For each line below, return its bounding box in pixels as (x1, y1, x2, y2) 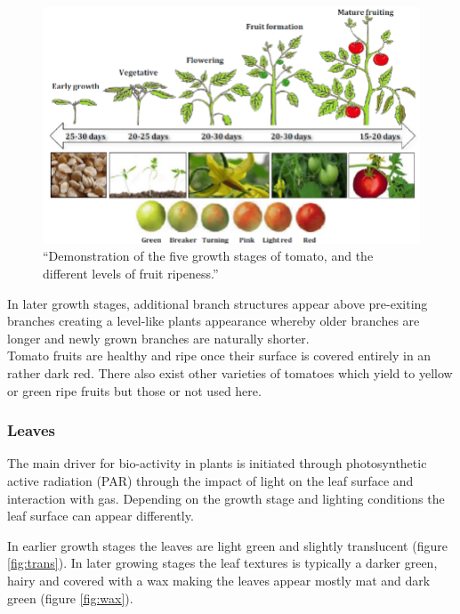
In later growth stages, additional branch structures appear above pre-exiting (7, 294, 428, 312)
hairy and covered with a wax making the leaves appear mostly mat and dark (7, 570, 431, 589)
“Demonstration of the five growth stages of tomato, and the (43, 246, 374, 265)
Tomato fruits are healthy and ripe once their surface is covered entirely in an (7, 346, 432, 365)
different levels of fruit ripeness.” (43, 264, 219, 283)
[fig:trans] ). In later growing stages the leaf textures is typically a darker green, (7, 553, 438, 572)
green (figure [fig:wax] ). (7, 588, 133, 607)
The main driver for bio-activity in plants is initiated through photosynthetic (7, 454, 427, 473)
